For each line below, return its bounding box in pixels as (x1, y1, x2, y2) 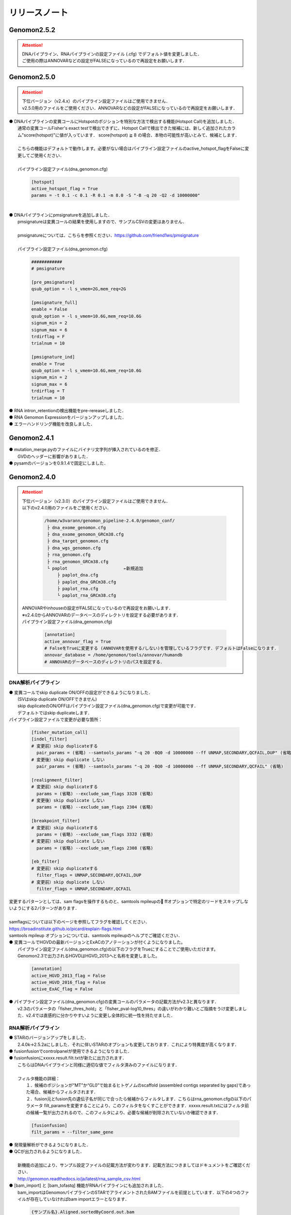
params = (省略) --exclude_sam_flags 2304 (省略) (36, 804, 154, 810)
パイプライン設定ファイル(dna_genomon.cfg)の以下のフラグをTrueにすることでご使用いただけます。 (17, 946, 218, 952)
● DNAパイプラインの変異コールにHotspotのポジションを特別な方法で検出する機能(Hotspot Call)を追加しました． (9, 118, 237, 124)
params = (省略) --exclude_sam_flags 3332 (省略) (36, 832, 154, 837)
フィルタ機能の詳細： (17, 1076, 60, 1081)
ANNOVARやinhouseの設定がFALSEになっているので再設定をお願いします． (22, 605, 173, 611)
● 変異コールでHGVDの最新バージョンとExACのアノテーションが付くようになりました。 (9, 939, 185, 945)
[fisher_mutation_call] (31, 729, 88, 735)
